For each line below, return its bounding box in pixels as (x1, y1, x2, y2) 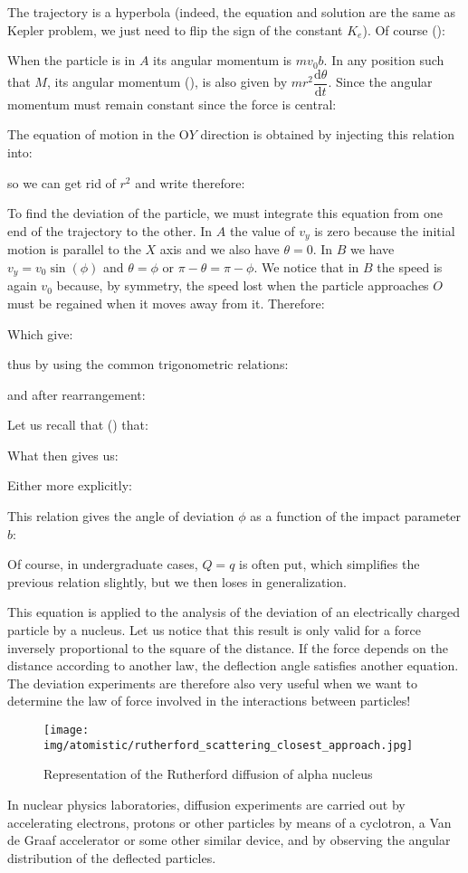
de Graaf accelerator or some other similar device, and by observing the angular (7, 830, 451, 849)
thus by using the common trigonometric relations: (7, 355, 289, 374)
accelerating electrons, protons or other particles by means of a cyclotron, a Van (7, 812, 452, 831)
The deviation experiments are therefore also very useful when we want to (7, 673, 418, 692)
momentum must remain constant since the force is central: (7, 94, 337, 113)
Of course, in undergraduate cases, (7, 555, 198, 574)
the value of (229, 221, 295, 240)
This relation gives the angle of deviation (7, 507, 234, 526)
